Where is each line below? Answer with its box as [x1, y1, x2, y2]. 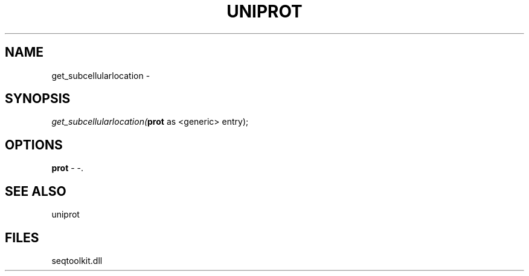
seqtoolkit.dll [51, 255, 103, 266]
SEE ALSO [5, 183, 66, 199]
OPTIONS [5, 137, 63, 152]
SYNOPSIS [5, 91, 71, 107]
